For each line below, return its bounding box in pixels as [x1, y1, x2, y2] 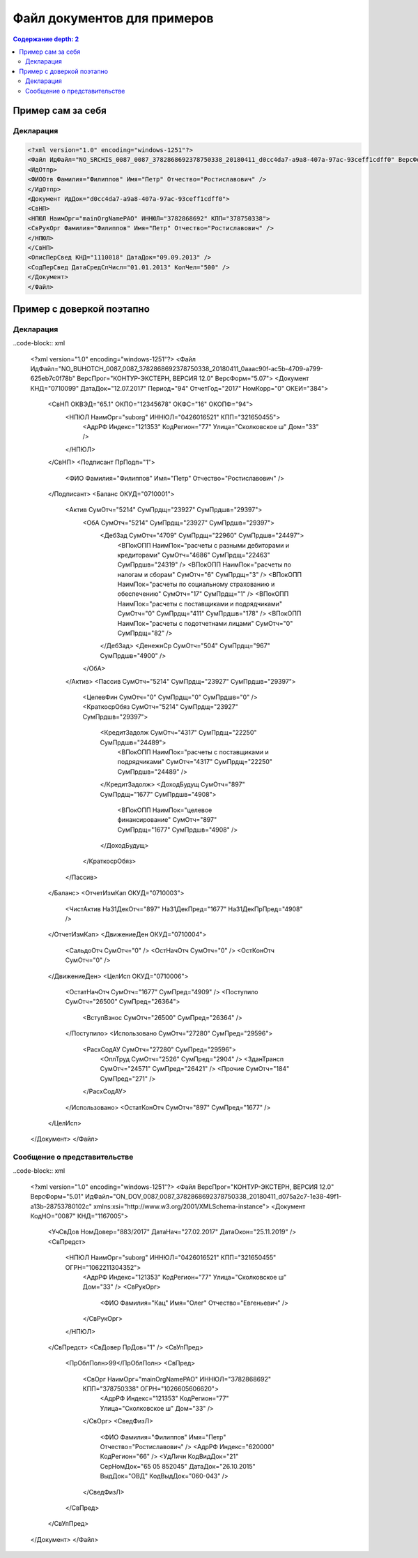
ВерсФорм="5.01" [30, 1192, 84, 1201]
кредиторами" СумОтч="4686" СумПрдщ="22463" [117, 550, 271, 559]
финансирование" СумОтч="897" [117, 816, 217, 824]
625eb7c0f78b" [30, 374, 76, 383]
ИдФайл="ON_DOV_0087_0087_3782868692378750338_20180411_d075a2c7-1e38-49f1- [84, 1192, 342, 1201]
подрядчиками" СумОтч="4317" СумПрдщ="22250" [117, 758, 273, 766]
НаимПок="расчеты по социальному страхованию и [117, 580, 275, 589]
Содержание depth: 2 [13, 35, 79, 43]
